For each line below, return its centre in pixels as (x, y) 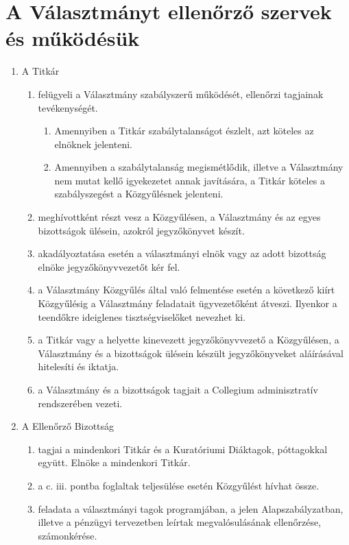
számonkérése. (68, 535)
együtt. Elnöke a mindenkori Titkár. (114, 462)
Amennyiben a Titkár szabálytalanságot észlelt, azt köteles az (184, 131)
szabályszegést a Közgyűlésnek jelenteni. (139, 194)
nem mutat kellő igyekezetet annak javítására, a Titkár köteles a (190, 180)
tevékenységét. (68, 107)
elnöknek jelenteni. (93, 144)
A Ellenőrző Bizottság (68, 426)
